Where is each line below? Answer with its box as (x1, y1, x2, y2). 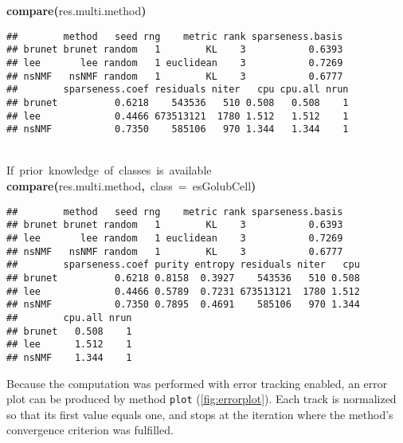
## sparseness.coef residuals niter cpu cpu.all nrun (6, 84, 349, 96)
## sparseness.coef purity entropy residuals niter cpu (6, 259, 360, 271)
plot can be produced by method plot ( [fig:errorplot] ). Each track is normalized (6, 390, 397, 407)
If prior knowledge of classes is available (6, 162, 212, 178)
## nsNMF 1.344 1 (6, 351, 132, 363)
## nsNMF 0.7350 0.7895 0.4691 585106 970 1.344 (6, 299, 360, 311)
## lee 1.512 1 (6, 339, 132, 351)
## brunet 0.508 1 (6, 325, 132, 337)
